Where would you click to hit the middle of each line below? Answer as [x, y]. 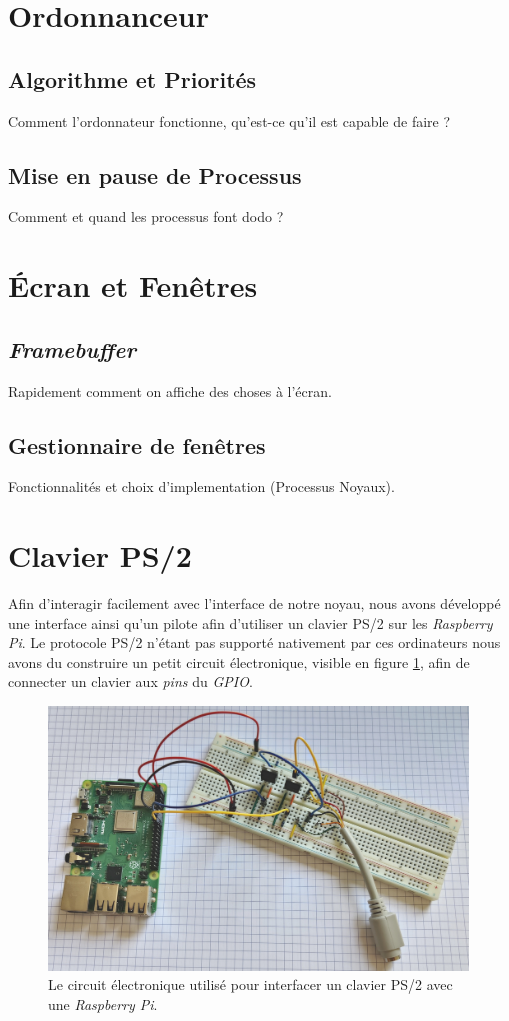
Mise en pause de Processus [155, 174]
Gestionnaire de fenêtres [137, 444]
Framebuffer [72, 348]
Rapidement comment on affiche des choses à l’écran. [170, 390]
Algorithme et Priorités [132, 78]
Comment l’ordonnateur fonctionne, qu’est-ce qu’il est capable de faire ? [229, 120]
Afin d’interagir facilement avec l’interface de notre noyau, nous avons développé [254, 603]
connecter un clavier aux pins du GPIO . [130, 681]
